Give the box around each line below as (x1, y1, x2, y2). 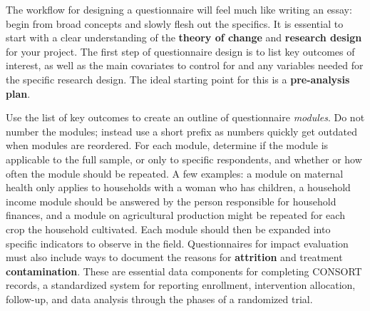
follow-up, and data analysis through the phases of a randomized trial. (6, 291, 313, 306)
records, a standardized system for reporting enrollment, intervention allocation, (6, 277, 356, 292)
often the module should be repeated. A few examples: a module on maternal (6, 165, 344, 180)
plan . (6, 86, 31, 101)
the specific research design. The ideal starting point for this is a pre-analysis (6, 71, 350, 86)
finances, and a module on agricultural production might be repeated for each (6, 208, 345, 223)
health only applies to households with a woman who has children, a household (6, 180, 351, 195)
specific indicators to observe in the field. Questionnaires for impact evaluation (6, 235, 349, 250)
